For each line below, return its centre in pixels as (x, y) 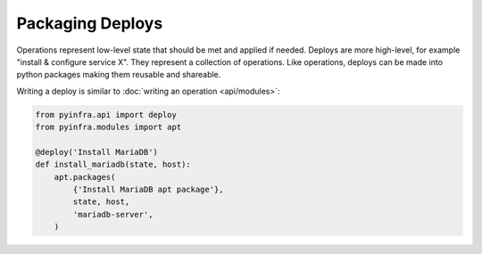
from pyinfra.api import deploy (106, 115)
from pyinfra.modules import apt (108, 127)
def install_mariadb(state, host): (113, 164)
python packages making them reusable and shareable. (119, 75)
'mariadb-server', (113, 214)
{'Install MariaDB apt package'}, (148, 190)
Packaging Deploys (90, 23)
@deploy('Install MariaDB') (96, 152)
